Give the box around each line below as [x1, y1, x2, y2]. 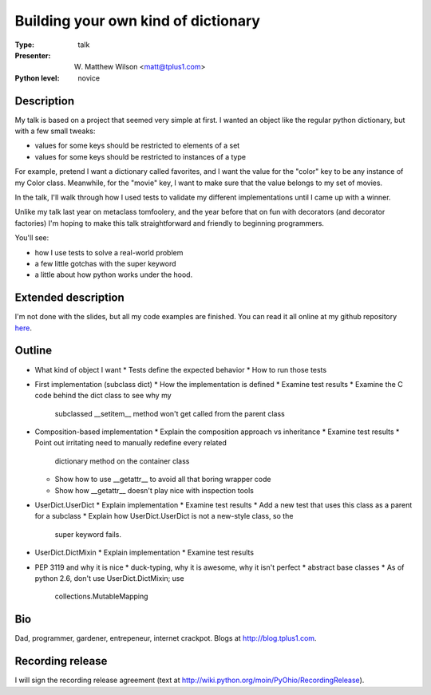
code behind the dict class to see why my [34, 391, 172, 401]
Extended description [14, 291, 125, 305]
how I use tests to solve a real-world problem [34, 247, 184, 257]
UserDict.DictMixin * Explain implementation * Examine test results [34, 547, 255, 558]
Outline [14, 344, 52, 357]
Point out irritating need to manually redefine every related [34, 438, 227, 448]
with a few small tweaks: [14, 126, 96, 136]
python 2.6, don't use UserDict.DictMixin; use [34, 573, 184, 582]
